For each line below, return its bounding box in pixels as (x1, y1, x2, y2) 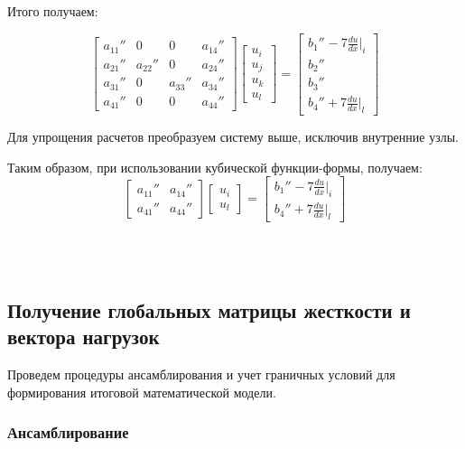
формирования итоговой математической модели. (7, 382, 276, 401)
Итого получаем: (7, 2, 98, 20)
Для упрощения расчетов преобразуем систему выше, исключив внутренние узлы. (7, 127, 459, 146)
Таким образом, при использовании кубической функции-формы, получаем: (7, 157, 423, 176)
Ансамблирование (7, 421, 129, 444)
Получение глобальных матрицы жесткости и (7, 295, 411, 323)
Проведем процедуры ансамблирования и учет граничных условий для (7, 364, 395, 383)
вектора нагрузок (7, 323, 160, 351)
